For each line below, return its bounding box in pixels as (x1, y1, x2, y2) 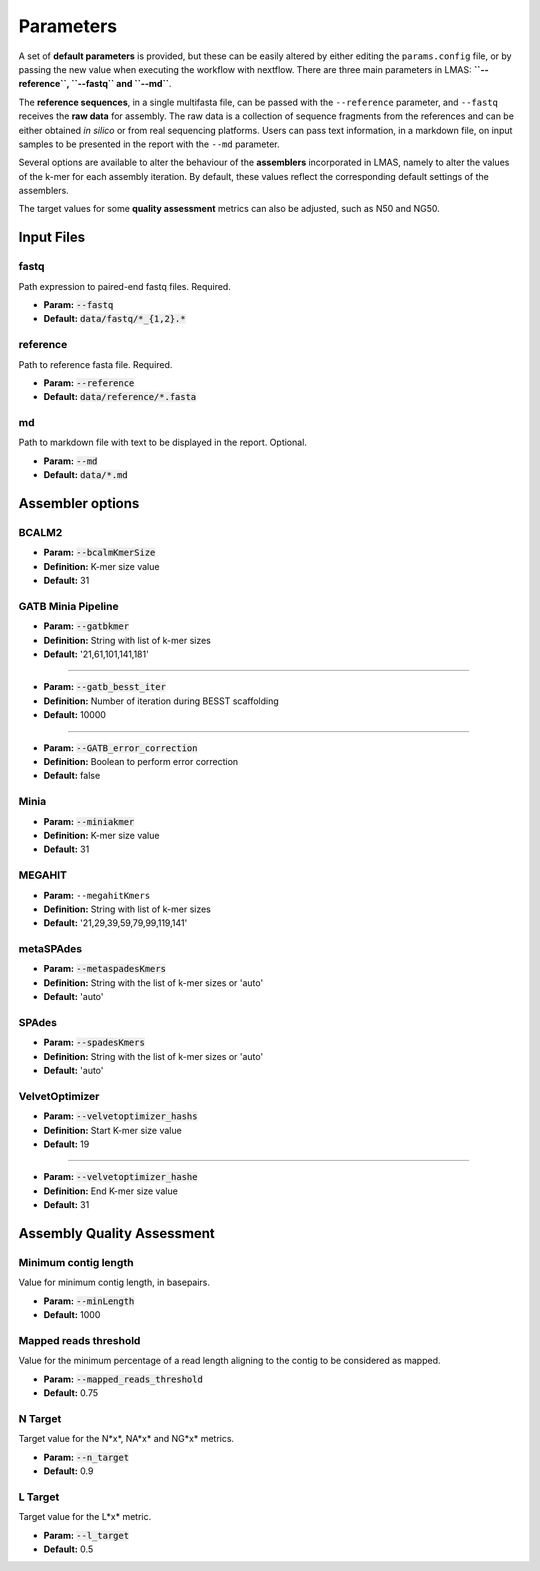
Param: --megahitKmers (43, 889, 151, 901)
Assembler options (18, 495, 140, 512)
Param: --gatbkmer (43, 620, 130, 632)
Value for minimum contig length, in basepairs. (18, 1276, 210, 1289)
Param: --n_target (43, 1451, 130, 1463)
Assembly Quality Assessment (18, 1225, 215, 1242)
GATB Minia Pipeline (18, 599, 119, 613)
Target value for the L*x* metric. (18, 1511, 152, 1523)
